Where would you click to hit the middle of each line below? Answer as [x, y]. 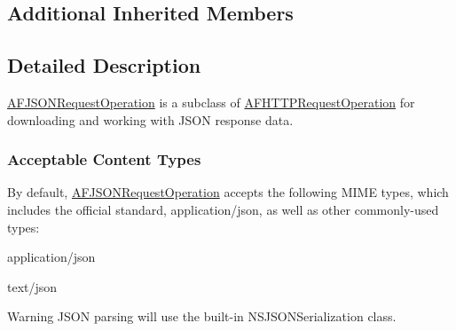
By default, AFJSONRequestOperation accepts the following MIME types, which [228, 192]
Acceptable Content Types [104, 159]
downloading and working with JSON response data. [150, 119]
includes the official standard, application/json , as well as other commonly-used [223, 209]
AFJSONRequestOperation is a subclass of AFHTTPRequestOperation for [211, 102]
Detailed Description [104, 65]
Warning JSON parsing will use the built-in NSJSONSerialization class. [202, 316]
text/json [32, 286]
